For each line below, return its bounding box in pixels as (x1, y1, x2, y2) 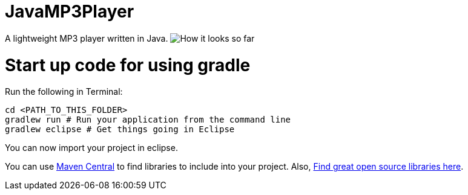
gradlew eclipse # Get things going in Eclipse (5, 124, 235, 135)
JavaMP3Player (5, 1, 134, 22)
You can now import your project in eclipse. (5, 142, 178, 153)
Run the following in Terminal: (5, 86, 123, 97)
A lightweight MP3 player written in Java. (5, 33, 168, 43)
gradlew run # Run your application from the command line (5, 115, 291, 125)
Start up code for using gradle (5, 54, 251, 75)
